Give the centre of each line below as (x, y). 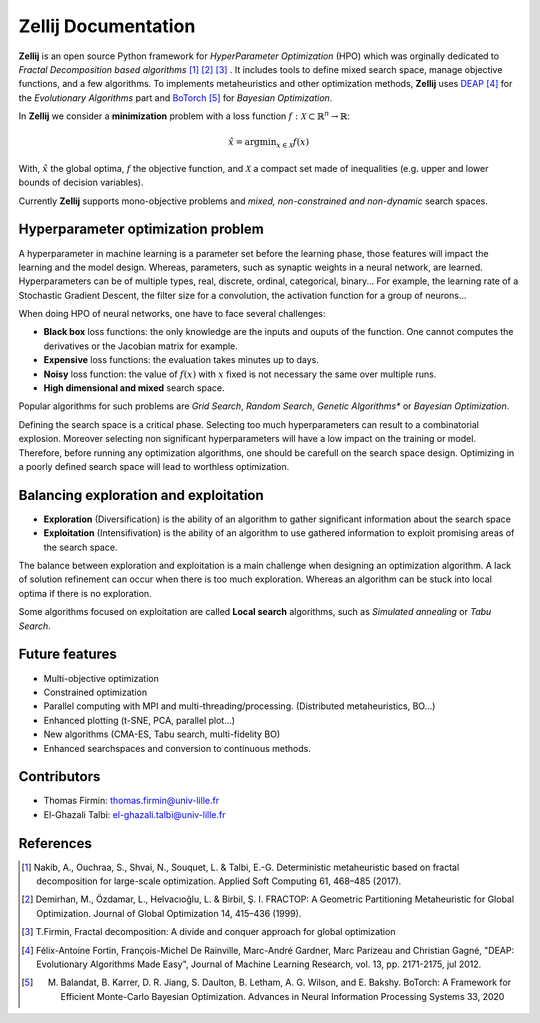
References (55, 843)
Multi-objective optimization (101, 678)
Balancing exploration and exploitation (141, 495)
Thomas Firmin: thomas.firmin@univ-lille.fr (131, 801)
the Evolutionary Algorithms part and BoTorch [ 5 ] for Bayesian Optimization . (175, 97)
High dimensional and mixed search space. (134, 388)
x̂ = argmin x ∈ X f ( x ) (269, 143)
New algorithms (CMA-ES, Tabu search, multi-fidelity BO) (162, 734)
